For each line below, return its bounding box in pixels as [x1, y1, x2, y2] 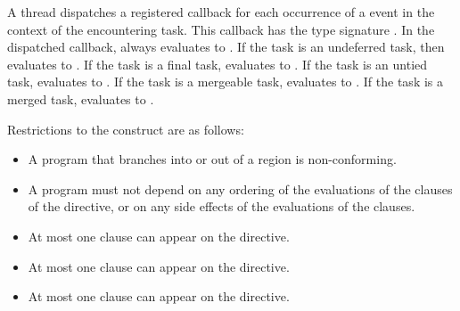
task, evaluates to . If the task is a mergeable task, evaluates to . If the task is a [7, 72, 444, 91]
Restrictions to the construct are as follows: [7, 119, 244, 138]
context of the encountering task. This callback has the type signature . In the [7, 20, 435, 38]
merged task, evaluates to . [7, 89, 154, 108]
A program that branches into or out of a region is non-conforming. [28, 150, 397, 168]
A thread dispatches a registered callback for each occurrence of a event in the [7, 3, 435, 20]
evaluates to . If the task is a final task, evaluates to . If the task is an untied [7, 54, 428, 73]
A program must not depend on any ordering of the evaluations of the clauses [28, 179, 453, 198]
